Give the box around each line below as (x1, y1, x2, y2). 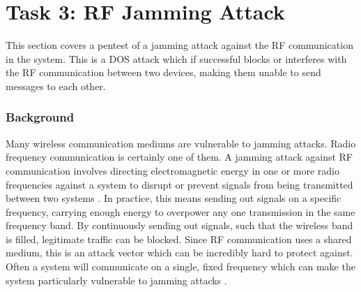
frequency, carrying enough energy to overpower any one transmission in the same (6, 204, 355, 219)
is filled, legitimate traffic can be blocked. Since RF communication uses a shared (6, 231, 352, 246)
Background (6, 108, 75, 126)
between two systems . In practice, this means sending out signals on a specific (6, 191, 341, 205)
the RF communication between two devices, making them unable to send (6, 65, 321, 80)
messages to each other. (6, 78, 106, 93)
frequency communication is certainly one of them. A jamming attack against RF (6, 149, 353, 164)
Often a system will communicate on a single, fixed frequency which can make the (6, 259, 355, 274)
